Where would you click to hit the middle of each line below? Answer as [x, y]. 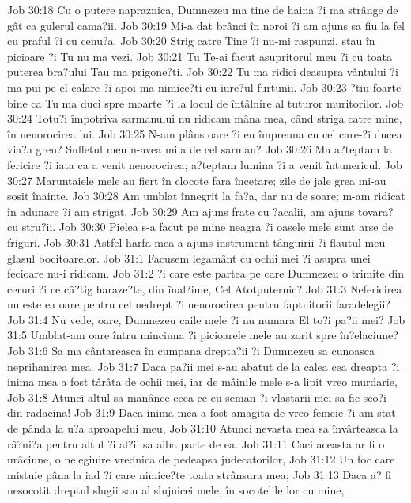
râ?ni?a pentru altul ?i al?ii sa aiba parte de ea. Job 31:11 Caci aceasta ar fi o [196, 443]
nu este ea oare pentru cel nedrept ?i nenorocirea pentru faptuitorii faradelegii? [199, 304]
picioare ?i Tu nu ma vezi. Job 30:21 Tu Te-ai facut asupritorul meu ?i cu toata [200, 56]
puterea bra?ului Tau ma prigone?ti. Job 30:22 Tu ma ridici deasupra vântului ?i [203, 72]
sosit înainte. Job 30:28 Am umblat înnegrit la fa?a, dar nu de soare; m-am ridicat [206, 196]
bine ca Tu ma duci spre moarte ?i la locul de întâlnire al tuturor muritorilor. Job [205, 102]
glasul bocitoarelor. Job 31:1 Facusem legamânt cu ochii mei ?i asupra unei [189, 257]
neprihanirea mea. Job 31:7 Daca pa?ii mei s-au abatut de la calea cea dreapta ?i [204, 366]
